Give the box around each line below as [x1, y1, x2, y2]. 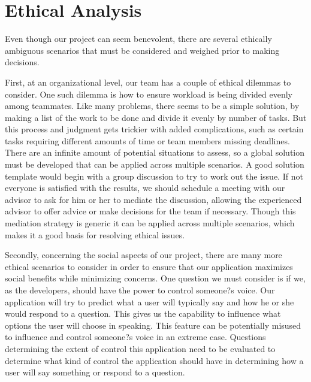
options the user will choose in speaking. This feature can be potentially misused [5, 319, 301, 331]
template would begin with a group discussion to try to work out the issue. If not [5, 169, 303, 182]
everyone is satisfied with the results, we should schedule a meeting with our [5, 181, 285, 194]
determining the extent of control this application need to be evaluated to [5, 342, 276, 354]
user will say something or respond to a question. [5, 366, 185, 378]
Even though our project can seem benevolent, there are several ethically [5, 32, 272, 45]
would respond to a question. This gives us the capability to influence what [5, 307, 281, 320]
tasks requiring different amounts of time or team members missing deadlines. [5, 134, 290, 147]
